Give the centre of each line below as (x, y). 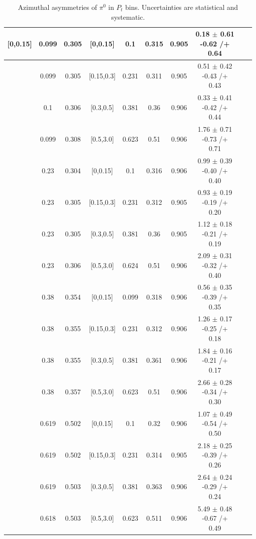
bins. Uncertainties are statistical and (182, 7)
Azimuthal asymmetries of (58, 7)
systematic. (128, 17)
